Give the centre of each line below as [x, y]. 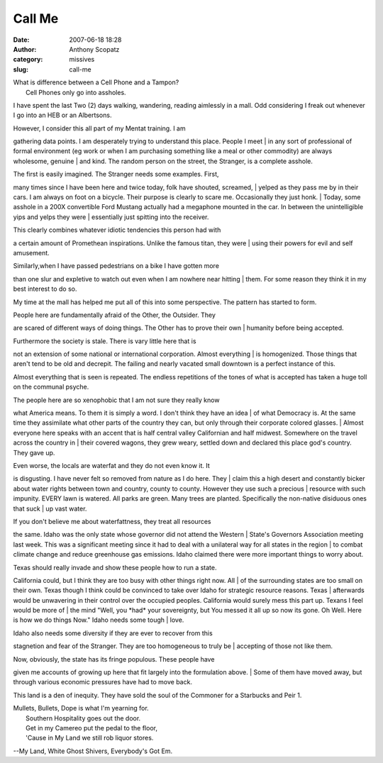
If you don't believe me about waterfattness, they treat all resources [112, 521]
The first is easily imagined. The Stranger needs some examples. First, [116, 174]
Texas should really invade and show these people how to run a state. [115, 567]
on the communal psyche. [51, 387]
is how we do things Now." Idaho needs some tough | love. [99, 620]
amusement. [31, 252]
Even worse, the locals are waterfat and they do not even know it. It [112, 466]
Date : [21, 40]
